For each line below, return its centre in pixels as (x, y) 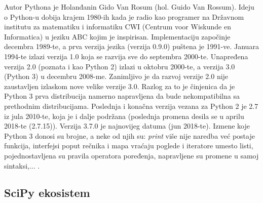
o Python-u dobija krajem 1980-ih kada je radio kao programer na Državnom (124, 16)
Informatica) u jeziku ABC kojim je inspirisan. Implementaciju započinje (117, 36)
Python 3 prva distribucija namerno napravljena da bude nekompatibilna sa (122, 96)
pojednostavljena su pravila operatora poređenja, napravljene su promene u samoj (131, 155)
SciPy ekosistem (47, 193)
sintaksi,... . (22, 165)
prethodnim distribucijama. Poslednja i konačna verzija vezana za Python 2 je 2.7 (131, 106)
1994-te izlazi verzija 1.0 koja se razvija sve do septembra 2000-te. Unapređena (126, 56)
